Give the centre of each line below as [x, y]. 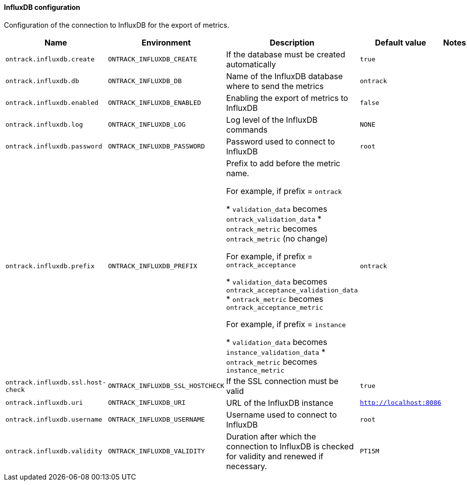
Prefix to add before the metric [283, 163]
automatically [251, 64]
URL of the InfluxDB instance [280, 403]
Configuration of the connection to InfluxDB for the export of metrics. [117, 25]
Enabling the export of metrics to [287, 98]
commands [247, 129]
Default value [401, 42]
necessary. [247, 466]
